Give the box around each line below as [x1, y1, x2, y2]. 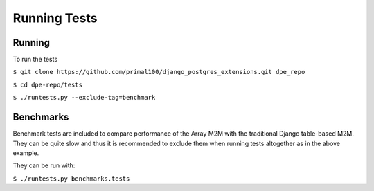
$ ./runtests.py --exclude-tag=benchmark [12, 93, 156, 102]
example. [12, 149, 39, 157]
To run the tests [12, 55, 58, 64]
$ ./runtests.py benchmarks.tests [12, 174, 130, 183]
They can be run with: [12, 161, 75, 170]
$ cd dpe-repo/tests [12, 80, 83, 89]
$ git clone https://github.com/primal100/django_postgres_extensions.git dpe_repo [12, 68, 305, 76]
